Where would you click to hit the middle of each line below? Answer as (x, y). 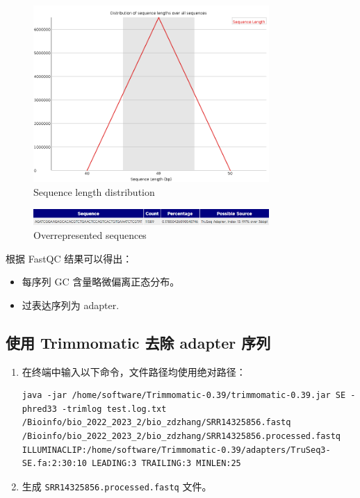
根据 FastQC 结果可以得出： (69, 258)
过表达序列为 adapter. (71, 305)
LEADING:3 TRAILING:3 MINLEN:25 (166, 464)
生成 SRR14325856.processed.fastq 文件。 (117, 486)
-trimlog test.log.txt (114, 409)
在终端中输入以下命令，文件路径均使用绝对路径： (134, 371)
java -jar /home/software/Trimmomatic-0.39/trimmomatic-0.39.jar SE (184, 396)
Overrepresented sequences (90, 235)
